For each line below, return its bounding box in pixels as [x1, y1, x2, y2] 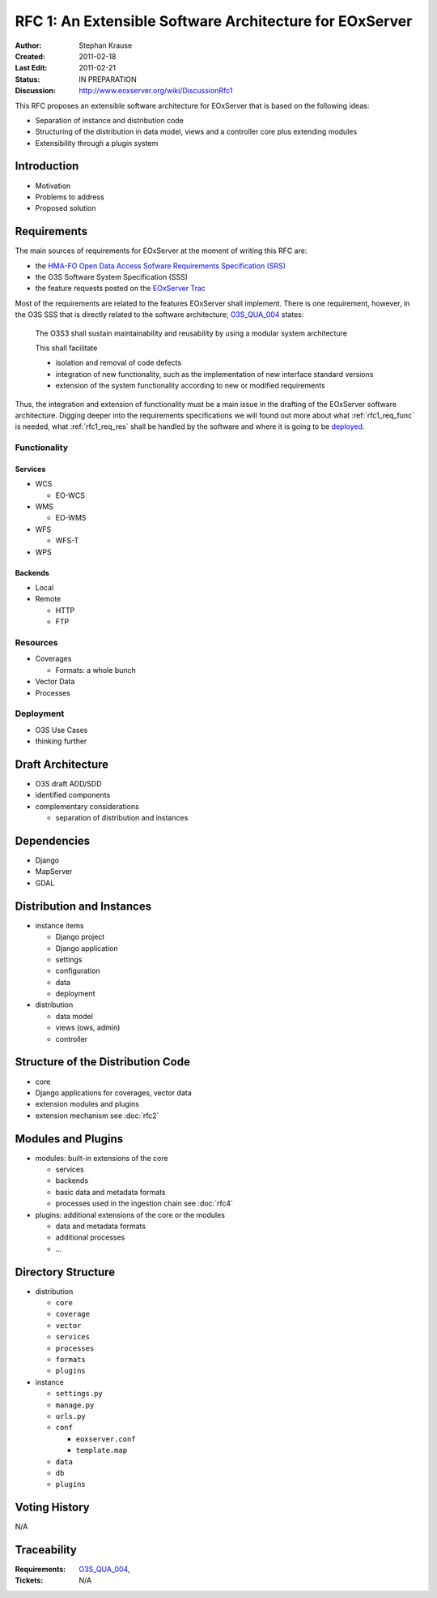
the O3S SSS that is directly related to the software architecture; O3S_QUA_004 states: [15, 310, 304, 319]
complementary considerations [35, 801, 139, 811]
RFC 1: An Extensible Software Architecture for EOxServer [15, 12, 413, 30]
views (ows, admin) [55, 1022, 121, 1033]
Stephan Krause [78, 41, 133, 50]
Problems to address [35, 191, 104, 202]
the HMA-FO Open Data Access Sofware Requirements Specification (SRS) [35, 260, 286, 271]
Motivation [35, 181, 71, 191]
